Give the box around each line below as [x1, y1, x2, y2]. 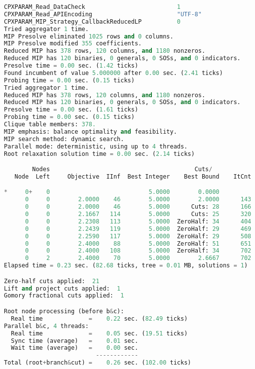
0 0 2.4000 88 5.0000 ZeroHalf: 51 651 [25, 240, 252, 247]
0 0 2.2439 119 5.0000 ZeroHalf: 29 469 [25, 225, 252, 232]
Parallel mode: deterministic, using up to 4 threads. [4, 143, 188, 150]
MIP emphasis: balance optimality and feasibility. [4, 128, 177, 135]
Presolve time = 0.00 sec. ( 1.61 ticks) [4, 106, 139, 113]
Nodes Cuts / [32, 166, 213, 173]
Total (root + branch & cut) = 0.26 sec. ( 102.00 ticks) [4, 359, 191, 367]
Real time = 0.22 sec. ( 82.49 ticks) [11, 315, 188, 322]
